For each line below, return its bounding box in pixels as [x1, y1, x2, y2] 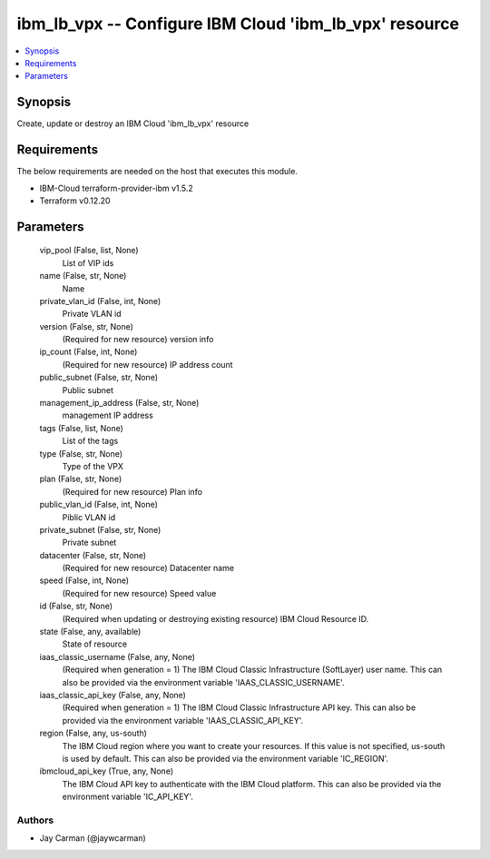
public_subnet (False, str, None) [39, 372, 159, 383]
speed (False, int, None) [39, 575, 130, 586]
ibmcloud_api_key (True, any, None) [39, 765, 174, 776]
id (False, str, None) [39, 600, 113, 612]
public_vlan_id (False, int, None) [39, 499, 159, 510]
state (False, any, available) [39, 627, 142, 637]
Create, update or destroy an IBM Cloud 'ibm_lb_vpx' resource [16, 118, 250, 129]
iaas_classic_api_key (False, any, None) [39, 690, 186, 700]
